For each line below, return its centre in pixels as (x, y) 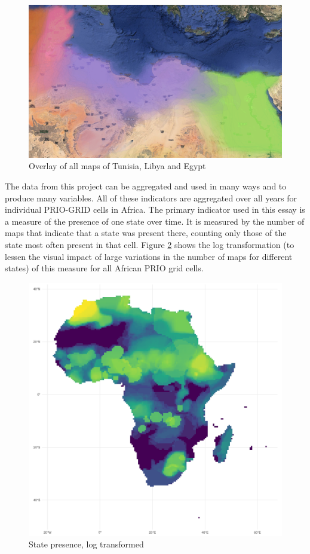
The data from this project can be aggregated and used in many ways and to (146, 186)
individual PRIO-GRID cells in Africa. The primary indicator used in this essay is (155, 209)
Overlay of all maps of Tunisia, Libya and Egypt (117, 166)
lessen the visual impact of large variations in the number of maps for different (149, 256)
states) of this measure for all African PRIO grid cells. (104, 268)
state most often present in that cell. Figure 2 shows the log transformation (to (150, 245)
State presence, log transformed (86, 544)
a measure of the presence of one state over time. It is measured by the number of (155, 221)
